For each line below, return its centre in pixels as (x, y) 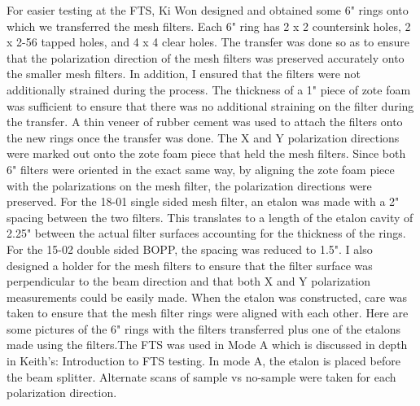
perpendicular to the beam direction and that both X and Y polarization (189, 281)
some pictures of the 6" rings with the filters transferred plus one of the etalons (203, 328)
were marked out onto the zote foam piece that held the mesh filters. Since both (206, 153)
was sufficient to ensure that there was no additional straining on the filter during (210, 105)
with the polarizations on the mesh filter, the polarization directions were (189, 185)
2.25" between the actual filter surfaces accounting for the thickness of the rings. (206, 233)
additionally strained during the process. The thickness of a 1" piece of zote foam (209, 89)
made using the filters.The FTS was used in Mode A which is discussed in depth (207, 345)
